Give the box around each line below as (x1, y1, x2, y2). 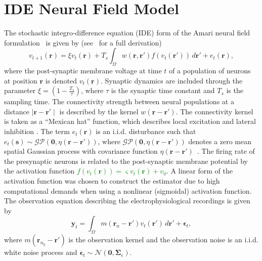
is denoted (45, 75, 77, 85)
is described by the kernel (59, 106, 139, 116)
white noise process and (4, 247, 77, 257)
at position (4, 75, 37, 85)
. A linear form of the (166, 165, 233, 176)
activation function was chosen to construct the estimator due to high (4, 176, 220, 186)
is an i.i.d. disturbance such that (96, 126, 196, 137)
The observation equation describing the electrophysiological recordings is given (4, 195, 250, 206)
